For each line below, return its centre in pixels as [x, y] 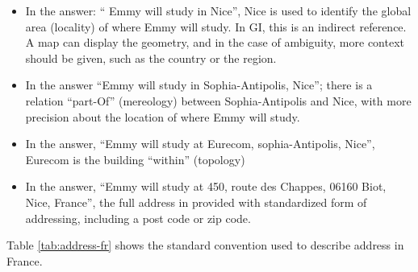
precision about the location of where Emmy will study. [163, 116]
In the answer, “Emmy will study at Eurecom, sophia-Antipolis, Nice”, [200, 144]
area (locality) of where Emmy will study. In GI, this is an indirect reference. [216, 26]
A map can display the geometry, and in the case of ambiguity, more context [215, 42]
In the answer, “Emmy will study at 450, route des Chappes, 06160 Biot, [206, 186]
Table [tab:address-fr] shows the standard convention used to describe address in [205, 245]
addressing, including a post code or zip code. [138, 218]
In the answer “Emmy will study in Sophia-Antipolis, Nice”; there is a [199, 85]
